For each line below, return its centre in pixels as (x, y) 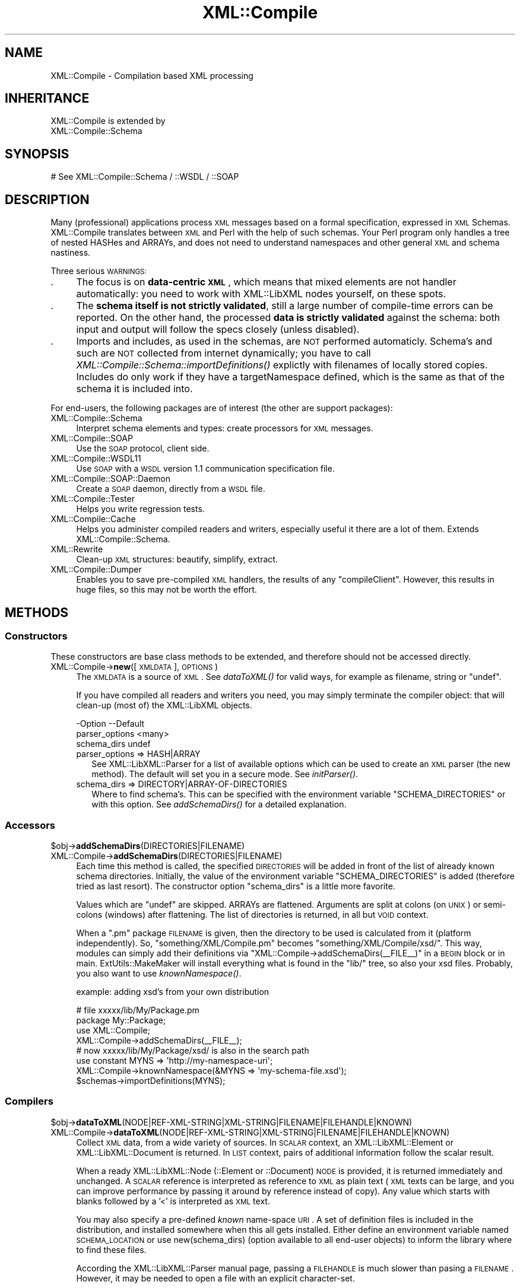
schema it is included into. (134, 389)
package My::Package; (121, 1020)
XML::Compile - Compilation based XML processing (152, 75)
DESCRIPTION (47, 199)
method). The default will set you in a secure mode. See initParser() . (225, 774)
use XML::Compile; (113, 1031)
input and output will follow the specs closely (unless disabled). (218, 330)
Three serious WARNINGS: (99, 271)
